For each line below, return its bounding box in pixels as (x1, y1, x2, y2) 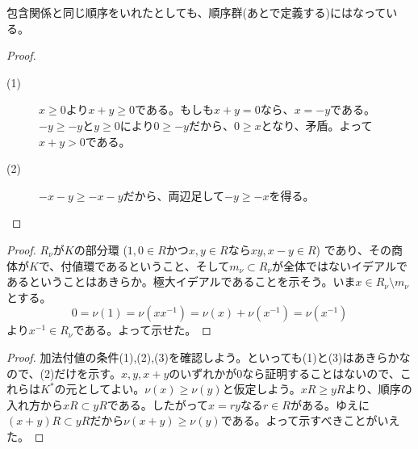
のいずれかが (169, 364, 237, 381)
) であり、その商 (316, 241, 403, 258)
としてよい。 (77, 380, 145, 397)
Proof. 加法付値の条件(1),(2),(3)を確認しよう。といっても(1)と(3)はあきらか (6, 348, 399, 365)
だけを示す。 (54, 364, 121, 381)
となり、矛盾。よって (261, 116, 373, 133)
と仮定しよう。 (222, 380, 301, 397)
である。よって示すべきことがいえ (220, 412, 400, 429)
